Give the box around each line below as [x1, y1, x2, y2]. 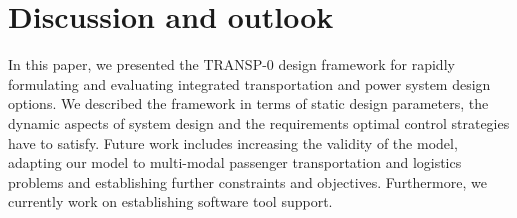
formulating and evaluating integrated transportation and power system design [8, 73, 491, 94]
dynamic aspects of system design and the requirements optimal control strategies [8, 112, 510, 133]
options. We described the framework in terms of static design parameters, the [8, 93, 489, 114]
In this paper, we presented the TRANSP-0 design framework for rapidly [8, 54, 455, 75]
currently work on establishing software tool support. [8, 191, 333, 212]
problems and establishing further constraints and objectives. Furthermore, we [8, 171, 487, 192]
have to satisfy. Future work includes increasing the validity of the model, [8, 132, 458, 153]
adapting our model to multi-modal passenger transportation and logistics [8, 152, 462, 173]
